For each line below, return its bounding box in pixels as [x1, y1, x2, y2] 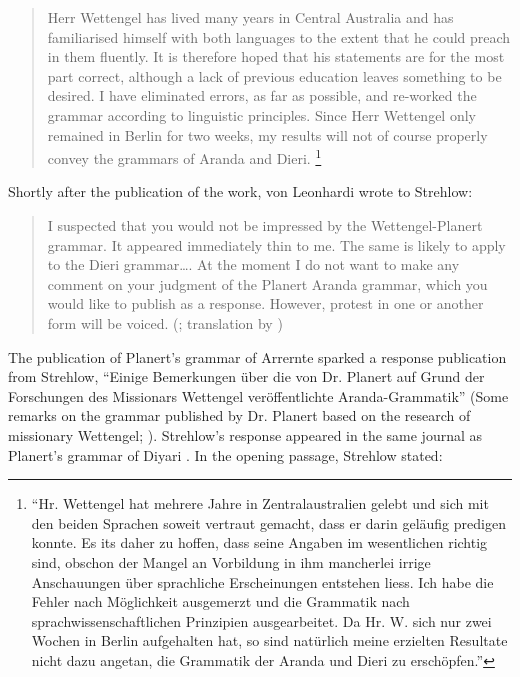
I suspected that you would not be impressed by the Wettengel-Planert [47, 215, 483, 235]
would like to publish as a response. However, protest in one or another [47, 293, 484, 314]
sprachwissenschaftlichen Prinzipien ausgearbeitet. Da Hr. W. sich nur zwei [31, 610, 492, 631]
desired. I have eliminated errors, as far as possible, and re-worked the [47, 85, 477, 106]
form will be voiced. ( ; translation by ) [47, 312, 283, 333]
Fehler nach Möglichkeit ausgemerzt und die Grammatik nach [31, 591, 410, 612]
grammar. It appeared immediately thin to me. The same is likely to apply [47, 234, 506, 255]
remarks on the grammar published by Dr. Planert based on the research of [8, 405, 471, 426]
